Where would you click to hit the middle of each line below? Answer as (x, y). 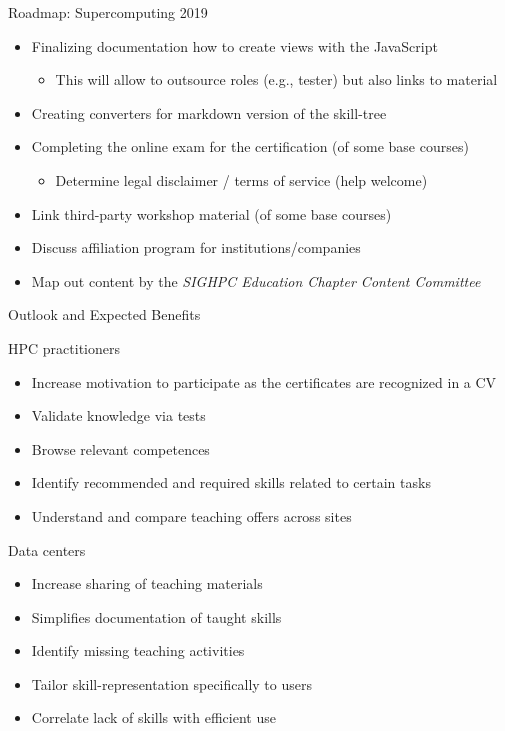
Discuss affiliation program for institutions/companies (196, 247)
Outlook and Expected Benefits (104, 314)
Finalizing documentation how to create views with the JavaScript (234, 45)
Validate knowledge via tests (118, 415)
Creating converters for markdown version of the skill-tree (209, 112)
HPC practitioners (64, 347)
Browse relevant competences (120, 448)
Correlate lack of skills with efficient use (153, 717)
